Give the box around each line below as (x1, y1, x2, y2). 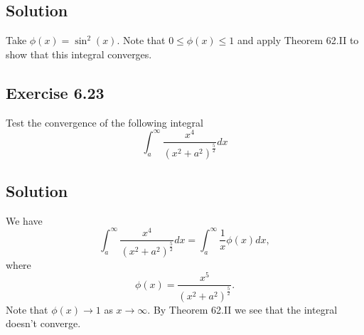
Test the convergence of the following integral (6, 115, 203, 129)
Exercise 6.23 (6, 81, 105, 103)
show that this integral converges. (6, 46, 152, 61)
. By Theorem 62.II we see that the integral (147, 302, 338, 317)
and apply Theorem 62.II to (237, 33, 359, 48)
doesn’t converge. (6, 316, 81, 331)
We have (6, 213, 43, 228)
